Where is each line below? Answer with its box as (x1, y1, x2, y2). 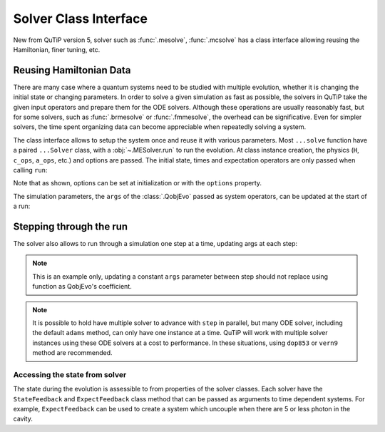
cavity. (13, 414, 34, 423)
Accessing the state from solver (13, 369, 127, 379)
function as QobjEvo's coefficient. (32, 282, 132, 291)
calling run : (13, 165, 48, 174)
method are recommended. (32, 349, 113, 357)
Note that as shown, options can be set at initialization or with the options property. (13, 179, 262, 187)
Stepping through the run (13, 220, 128, 232)
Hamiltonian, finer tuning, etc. (13, 45, 101, 53)
